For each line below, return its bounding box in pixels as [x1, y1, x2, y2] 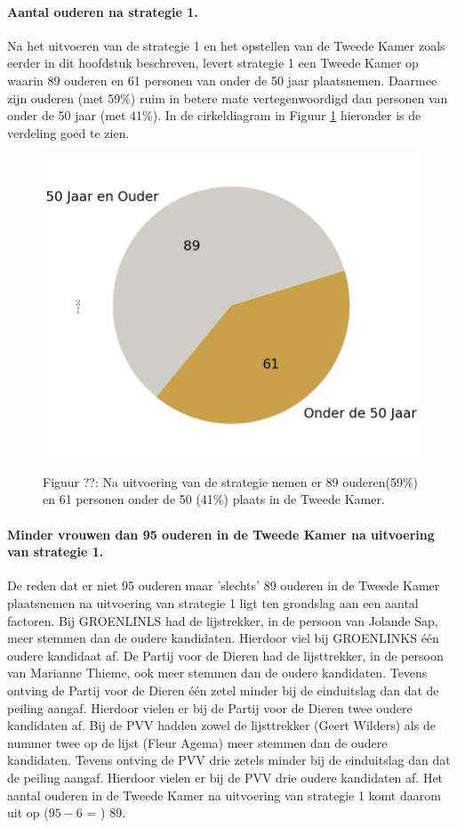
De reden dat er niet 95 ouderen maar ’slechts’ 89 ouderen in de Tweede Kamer [7, 576, 440, 595]
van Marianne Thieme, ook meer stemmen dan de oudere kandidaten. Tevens [7, 663, 428, 682]
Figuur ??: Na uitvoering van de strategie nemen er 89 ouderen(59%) [43, 472, 419, 491]
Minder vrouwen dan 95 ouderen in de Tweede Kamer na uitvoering [7, 524, 435, 543]
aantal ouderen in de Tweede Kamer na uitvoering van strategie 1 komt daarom [7, 785, 441, 804]
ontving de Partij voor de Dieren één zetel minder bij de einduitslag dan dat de [7, 680, 439, 699]
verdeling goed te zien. [7, 123, 130, 142]
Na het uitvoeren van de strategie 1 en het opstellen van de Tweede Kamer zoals [7, 36, 445, 54]
